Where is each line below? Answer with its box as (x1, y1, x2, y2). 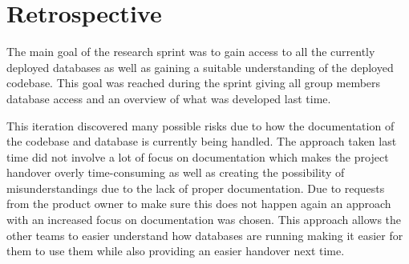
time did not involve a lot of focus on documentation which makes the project (6, 148, 389, 165)
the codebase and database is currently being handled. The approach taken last (6, 133, 397, 150)
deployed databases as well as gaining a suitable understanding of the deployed (6, 58, 394, 75)
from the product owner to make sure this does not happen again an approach (6, 195, 391, 212)
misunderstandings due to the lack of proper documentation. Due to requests (6, 179, 385, 196)
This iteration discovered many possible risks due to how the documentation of (6, 117, 395, 134)
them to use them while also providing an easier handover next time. (6, 242, 345, 259)
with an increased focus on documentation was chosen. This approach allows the (6, 211, 402, 228)
